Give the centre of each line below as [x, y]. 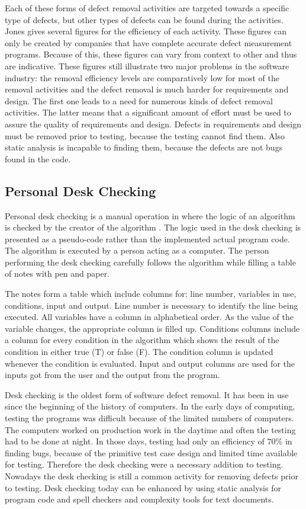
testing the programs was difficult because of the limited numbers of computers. [149, 418]
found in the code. [38, 159]
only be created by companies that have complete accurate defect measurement [149, 42]
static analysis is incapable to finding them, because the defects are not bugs [144, 147]
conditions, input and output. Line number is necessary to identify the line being [152, 305]
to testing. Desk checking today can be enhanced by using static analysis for [143, 487]
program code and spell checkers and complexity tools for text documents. [139, 499]
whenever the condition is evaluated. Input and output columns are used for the [150, 363]
